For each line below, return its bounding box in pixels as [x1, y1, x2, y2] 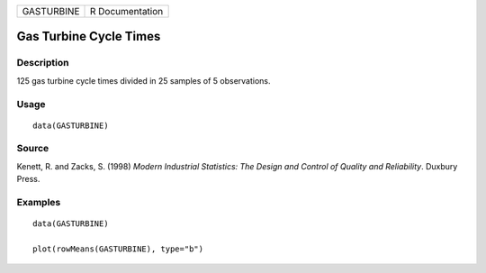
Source [16, 142, 49, 155]
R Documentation [89, 5, 164, 17]
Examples [16, 196, 61, 209]
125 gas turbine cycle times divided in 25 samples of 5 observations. [16, 75, 271, 86]
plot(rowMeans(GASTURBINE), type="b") [32, 243, 204, 254]
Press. [16, 174, 40, 185]
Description [16, 57, 69, 69]
